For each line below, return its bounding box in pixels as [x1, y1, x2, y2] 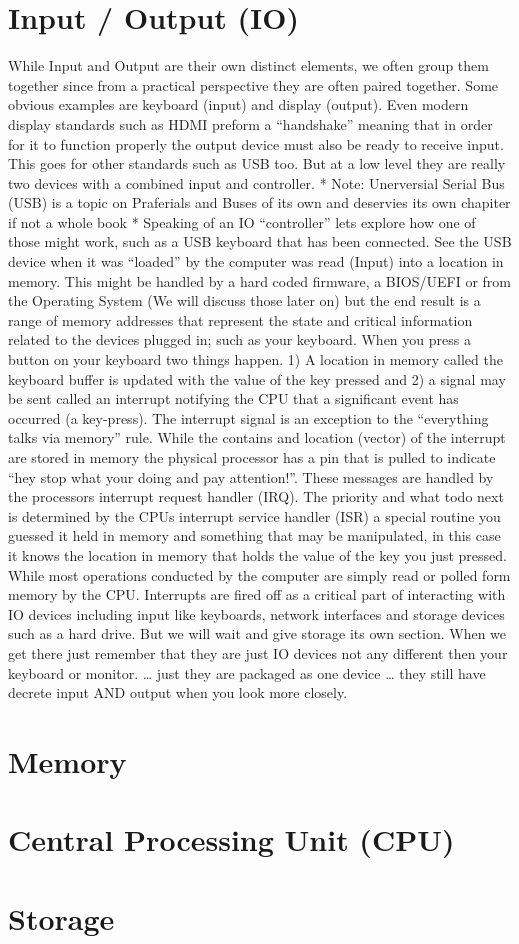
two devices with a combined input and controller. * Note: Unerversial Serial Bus [8, 172, 505, 193]
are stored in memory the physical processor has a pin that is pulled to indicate [8, 447, 496, 467]
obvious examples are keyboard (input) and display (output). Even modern [8, 94, 469, 115]
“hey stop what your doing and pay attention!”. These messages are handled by [8, 466, 494, 487]
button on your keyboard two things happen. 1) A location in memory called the [8, 349, 503, 370]
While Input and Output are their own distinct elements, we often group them [8, 55, 489, 76]
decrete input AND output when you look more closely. [8, 682, 348, 703]
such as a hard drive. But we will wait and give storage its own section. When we [8, 623, 507, 644]
